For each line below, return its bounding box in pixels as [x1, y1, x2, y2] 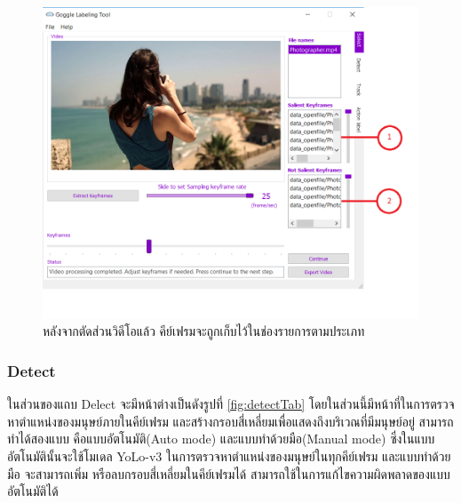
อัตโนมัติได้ [7, 482, 59, 500]
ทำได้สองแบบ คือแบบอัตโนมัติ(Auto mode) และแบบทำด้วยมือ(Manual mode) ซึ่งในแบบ [7, 429, 435, 448]
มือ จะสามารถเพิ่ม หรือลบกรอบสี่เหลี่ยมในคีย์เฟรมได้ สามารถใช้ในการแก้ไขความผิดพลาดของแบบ [7, 464, 450, 483]
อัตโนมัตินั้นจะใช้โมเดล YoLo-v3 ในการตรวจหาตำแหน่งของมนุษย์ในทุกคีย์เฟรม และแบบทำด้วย [7, 447, 451, 466]
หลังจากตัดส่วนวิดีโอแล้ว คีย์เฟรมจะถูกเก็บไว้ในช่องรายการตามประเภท [43, 322, 365, 340]
